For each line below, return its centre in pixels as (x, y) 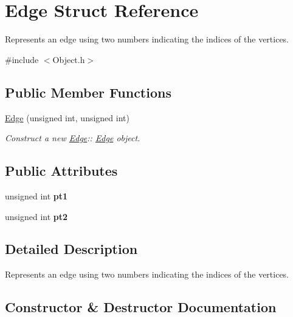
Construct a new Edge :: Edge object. (73, 138)
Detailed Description (71, 249)
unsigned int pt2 (36, 216)
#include (22, 59)
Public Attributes (61, 171)
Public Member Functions (88, 92)
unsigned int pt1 (36, 195)
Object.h (69, 59)
